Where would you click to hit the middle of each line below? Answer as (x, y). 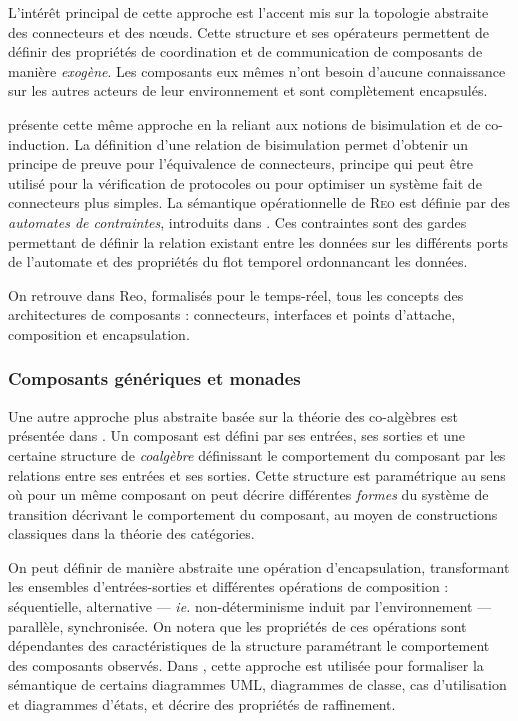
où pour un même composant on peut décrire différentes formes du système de (248, 494)
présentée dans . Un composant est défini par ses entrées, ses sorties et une (237, 435)
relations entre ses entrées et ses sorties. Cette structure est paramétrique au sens (257, 474)
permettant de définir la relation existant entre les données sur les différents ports (258, 241)
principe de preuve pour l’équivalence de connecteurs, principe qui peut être (241, 163)
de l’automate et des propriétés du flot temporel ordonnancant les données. (238, 261)
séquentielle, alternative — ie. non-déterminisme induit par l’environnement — (250, 606)
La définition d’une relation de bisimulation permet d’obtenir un (271, 143)
